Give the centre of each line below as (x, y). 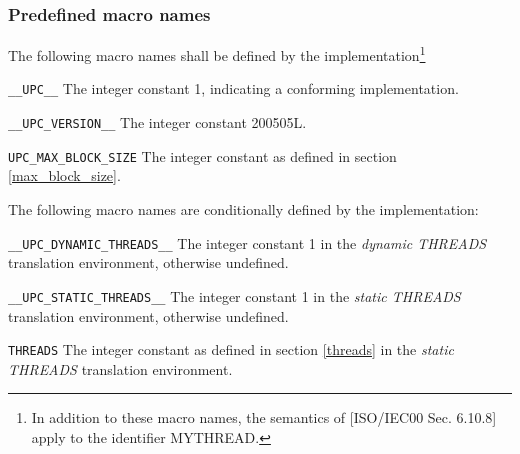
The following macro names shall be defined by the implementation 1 (217, 53)
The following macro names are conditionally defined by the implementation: (243, 209)
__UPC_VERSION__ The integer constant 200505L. (157, 122)
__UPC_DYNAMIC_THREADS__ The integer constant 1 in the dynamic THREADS (247, 242)
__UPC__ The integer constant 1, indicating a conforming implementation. (233, 88)
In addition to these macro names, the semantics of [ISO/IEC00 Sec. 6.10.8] (264, 417)
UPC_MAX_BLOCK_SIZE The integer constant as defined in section (202, 155)
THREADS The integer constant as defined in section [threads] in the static (231, 349)
